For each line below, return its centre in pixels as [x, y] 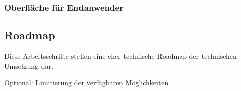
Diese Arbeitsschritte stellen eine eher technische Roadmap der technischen [120, 56]
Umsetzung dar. [29, 66]
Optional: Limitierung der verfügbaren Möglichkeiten [86, 83]
